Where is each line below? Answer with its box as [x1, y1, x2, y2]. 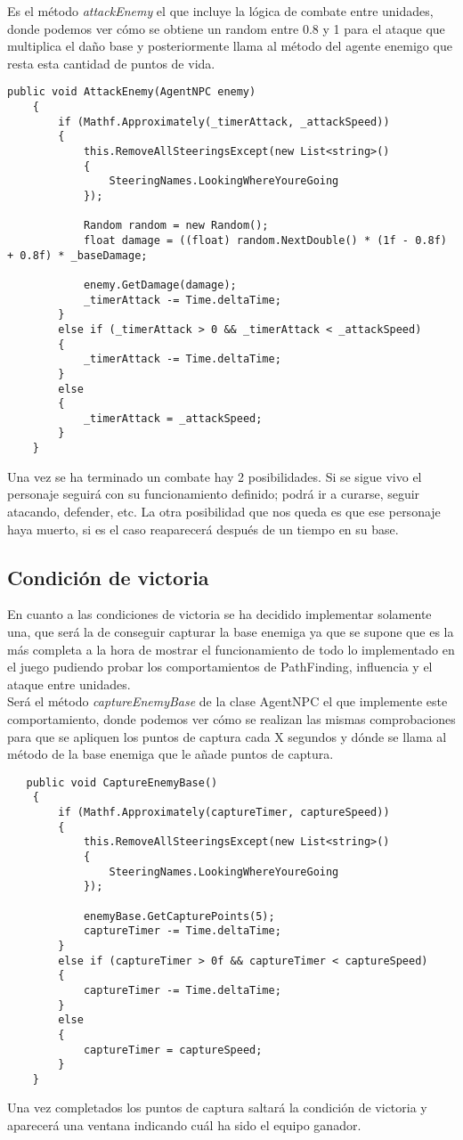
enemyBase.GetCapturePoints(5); [83, 909, 275, 923]
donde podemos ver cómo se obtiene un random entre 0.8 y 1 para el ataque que [7, 19, 445, 37]
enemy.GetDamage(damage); [83, 278, 237, 291]
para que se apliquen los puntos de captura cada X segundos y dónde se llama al [7, 727, 447, 745]
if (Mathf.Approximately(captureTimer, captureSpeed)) [58, 806, 390, 819]
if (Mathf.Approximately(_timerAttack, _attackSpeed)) [58, 115, 390, 128]
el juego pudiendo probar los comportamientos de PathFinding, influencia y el [7, 657, 433, 676]
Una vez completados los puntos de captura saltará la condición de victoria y [7, 1098, 427, 1117]
